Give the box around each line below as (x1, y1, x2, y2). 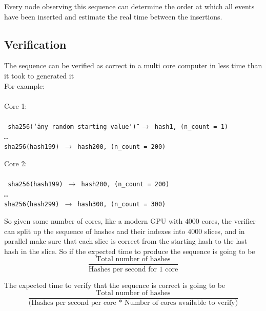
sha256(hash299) (4, 201, 59, 208)
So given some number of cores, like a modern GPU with (4, 216, 183, 226)
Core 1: (4, 100, 27, 111)
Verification (4, 36, 67, 52)
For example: (4, 80, 45, 91)
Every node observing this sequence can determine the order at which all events (4, 1, 255, 11)
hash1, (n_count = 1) (154, 123, 228, 130)
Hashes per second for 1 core (88, 265, 178, 273)
